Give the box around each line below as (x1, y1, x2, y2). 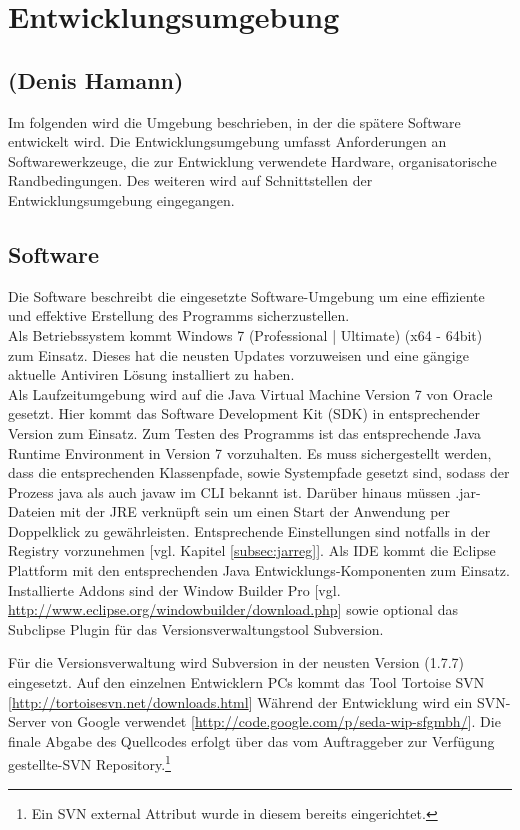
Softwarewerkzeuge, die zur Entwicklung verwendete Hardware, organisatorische (8, 150, 497, 171)
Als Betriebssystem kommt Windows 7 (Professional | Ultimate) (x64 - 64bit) (8, 324, 483, 345)
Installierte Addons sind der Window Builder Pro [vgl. (8, 579, 341, 600)
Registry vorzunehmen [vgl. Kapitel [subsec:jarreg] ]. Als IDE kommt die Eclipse (8, 540, 496, 561)
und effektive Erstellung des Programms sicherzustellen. (8, 305, 350, 326)
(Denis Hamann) (8, 64, 184, 95)
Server (8, 711, 47, 732)
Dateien (8, 501, 56, 522)
